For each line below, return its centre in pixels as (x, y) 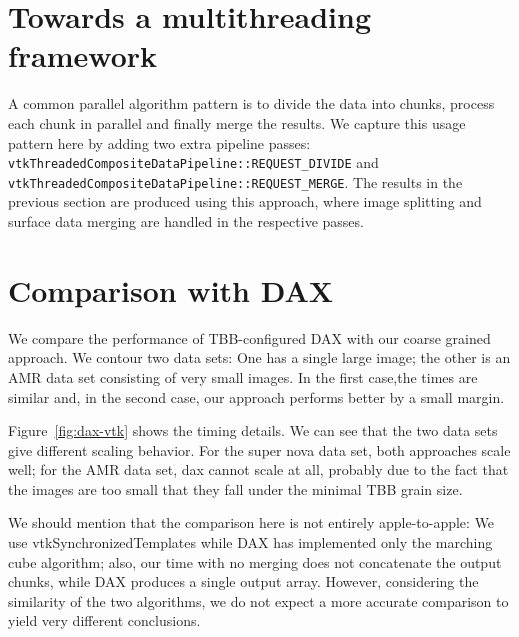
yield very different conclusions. (104, 620)
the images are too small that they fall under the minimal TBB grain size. (235, 488)
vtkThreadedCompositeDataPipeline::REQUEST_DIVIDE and (193, 162)
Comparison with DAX (171, 289)
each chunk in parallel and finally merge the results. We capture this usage (237, 122)
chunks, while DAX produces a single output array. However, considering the (243, 581)
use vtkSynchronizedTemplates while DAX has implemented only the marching (250, 542)
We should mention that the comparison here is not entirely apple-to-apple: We (251, 522)
